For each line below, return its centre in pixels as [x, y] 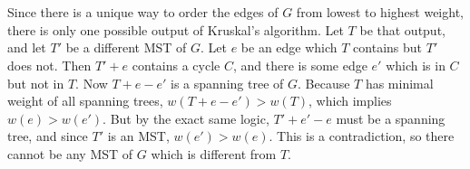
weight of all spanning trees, [85, 101]
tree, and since [48, 136]
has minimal [399, 83]
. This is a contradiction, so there [362, 136]
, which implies [350, 101]
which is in [416, 65]
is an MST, [138, 136]
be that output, [402, 29]
